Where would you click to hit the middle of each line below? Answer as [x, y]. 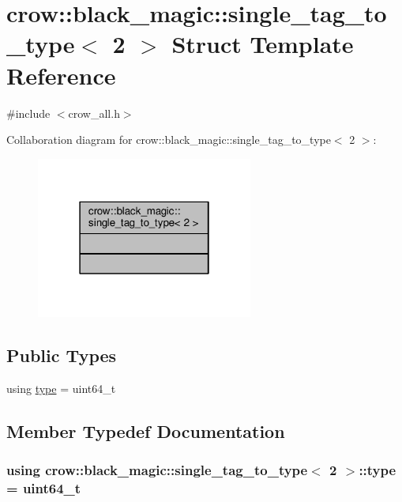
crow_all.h [94, 113]
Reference [61, 75]
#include [28, 113]
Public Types [62, 355]
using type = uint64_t [61, 388]
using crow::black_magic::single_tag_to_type [157, 470]
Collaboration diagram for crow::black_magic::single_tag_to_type [169, 140]
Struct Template [263, 44]
